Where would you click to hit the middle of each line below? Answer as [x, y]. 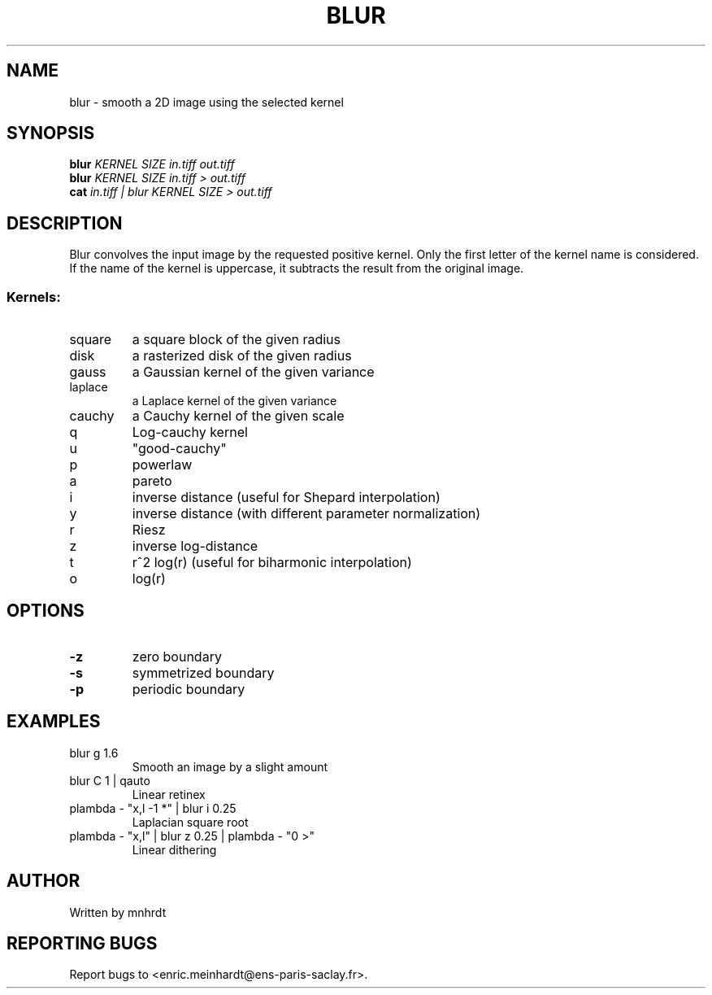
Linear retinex [169, 794]
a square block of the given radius [236, 340]
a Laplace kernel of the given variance [234, 401]
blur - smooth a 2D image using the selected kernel [206, 102]
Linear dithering [174, 849]
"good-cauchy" [179, 449]
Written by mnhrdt [118, 912]
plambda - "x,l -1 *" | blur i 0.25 [153, 808]
